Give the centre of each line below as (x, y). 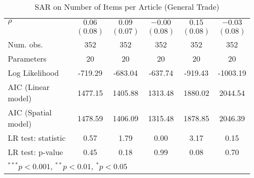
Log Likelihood (33, 73)
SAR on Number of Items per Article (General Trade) (127, 7)
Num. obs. (25, 44)
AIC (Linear (29, 87)
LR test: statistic (37, 138)
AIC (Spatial (30, 112)
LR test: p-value (35, 152)
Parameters (27, 58)
